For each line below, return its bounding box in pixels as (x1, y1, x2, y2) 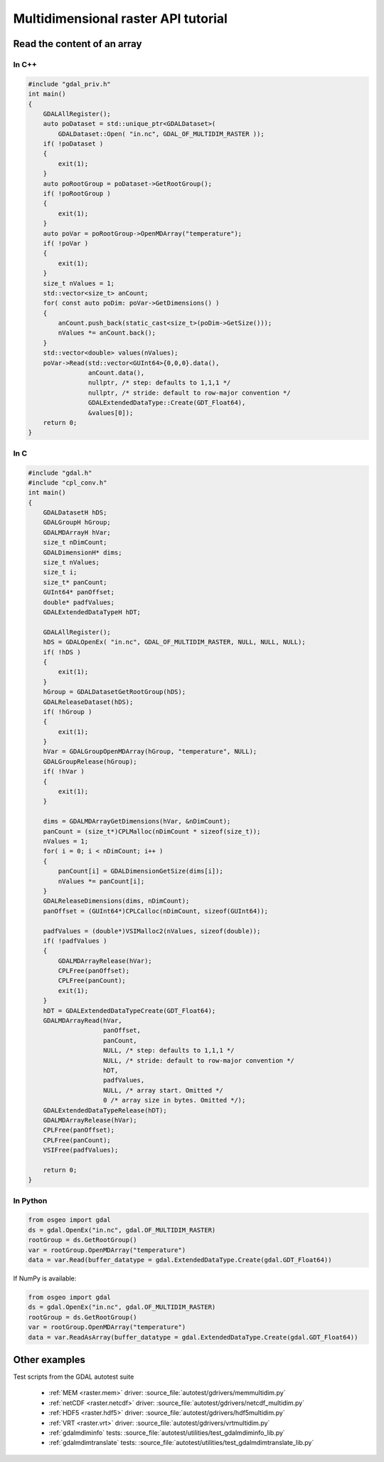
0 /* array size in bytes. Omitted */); (103, 1096, 246, 1105)
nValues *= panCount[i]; (58, 877, 145, 885)
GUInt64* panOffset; (43, 588, 115, 596)
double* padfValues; (43, 598, 115, 606)
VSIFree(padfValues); (43, 1146, 119, 1155)
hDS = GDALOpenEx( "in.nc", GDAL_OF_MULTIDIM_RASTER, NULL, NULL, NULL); (43, 638, 306, 646)
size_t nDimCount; (43, 538, 107, 547)
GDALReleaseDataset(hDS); (43, 698, 134, 706)
